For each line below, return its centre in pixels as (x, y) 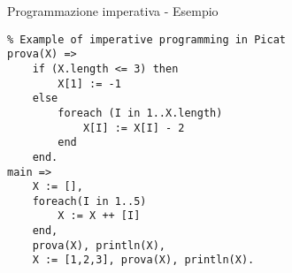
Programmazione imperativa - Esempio (113, 11)
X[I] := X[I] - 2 (134, 128)
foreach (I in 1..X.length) (140, 113)
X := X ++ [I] (99, 216)
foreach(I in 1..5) (89, 201)
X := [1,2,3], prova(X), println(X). (143, 260)
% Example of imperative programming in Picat (146, 39)
